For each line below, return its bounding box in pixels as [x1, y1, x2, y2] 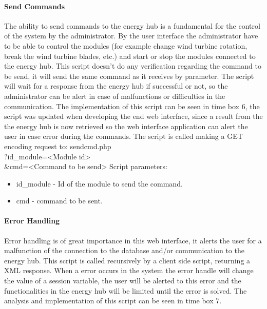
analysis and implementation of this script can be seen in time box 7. [4, 295, 222, 306]
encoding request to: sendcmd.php [4, 140, 111, 151]
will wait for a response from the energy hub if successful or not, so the [4, 80, 228, 91]
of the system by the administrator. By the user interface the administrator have [4, 30, 258, 41]
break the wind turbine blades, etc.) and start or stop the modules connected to [4, 50, 256, 61]
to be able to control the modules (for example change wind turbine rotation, [4, 40, 247, 51]
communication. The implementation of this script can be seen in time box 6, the [4, 100, 260, 111]
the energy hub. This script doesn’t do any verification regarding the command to [4, 60, 261, 71]
